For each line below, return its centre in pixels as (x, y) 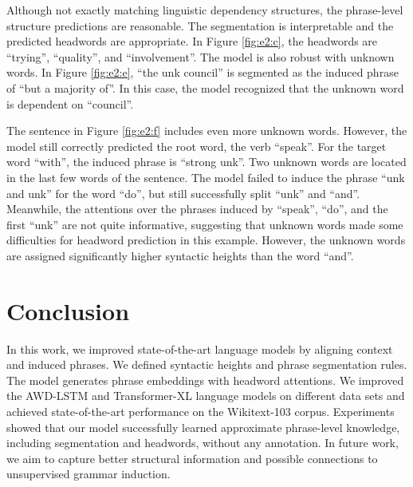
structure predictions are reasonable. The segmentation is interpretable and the (200, 25)
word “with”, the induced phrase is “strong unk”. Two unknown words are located (206, 162)
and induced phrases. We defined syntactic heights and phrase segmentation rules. (207, 364)
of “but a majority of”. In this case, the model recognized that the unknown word (205, 87)
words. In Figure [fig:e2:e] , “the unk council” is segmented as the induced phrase (203, 72)
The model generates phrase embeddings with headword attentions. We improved (205, 380)
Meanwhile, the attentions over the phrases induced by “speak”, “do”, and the (197, 209)
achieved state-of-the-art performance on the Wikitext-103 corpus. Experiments (201, 411)
